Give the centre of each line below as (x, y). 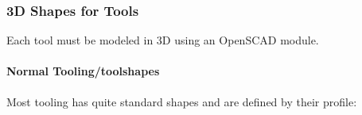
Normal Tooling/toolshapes (83, 71)
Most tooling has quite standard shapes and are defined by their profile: (182, 101)
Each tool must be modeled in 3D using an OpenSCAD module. (163, 40)
